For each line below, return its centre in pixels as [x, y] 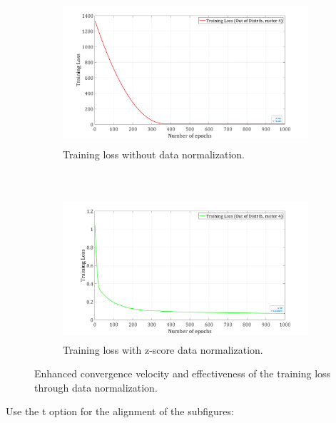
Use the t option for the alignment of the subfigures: [120, 411]
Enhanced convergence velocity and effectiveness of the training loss [183, 373]
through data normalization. [96, 387]
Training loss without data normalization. [154, 154]
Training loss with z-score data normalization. [163, 349]
